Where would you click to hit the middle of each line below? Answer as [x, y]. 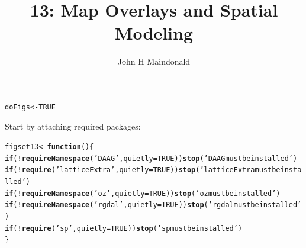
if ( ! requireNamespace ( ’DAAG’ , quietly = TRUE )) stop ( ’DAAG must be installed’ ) [151, 158]
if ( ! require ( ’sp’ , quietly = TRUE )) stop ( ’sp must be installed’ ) [124, 228]
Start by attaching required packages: [73, 126]
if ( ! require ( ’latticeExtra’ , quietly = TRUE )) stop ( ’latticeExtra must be [143, 170]
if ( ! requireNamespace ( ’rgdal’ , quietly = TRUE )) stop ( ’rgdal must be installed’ [153, 205]
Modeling [154, 33]
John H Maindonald [154, 61]
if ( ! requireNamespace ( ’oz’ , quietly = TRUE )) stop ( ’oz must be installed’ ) [143, 193]
